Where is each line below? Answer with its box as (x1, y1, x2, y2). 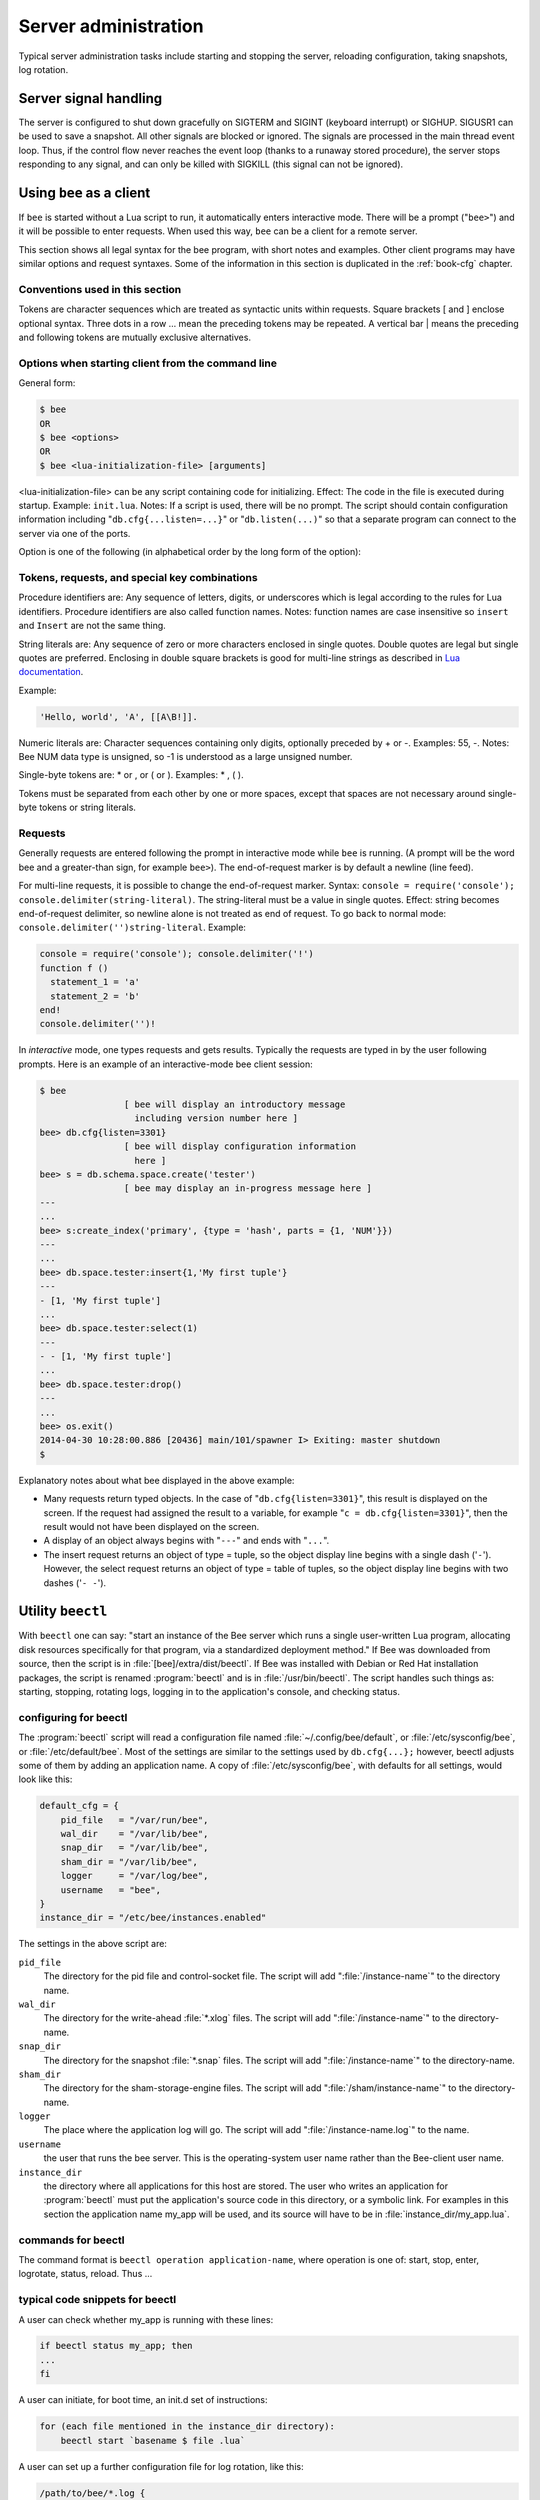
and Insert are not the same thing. (18, 620, 167, 632)
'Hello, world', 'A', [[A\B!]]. (39, 711, 199, 722)
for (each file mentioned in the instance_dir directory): (39, 2421, 335, 2432)
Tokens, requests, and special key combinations (18, 571, 259, 585)
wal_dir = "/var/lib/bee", (60, 1828, 209, 1840)
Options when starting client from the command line (18, 356, 277, 370)
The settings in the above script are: (18, 1938, 167, 1950)
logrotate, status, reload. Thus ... (18, 2268, 153, 2280)
